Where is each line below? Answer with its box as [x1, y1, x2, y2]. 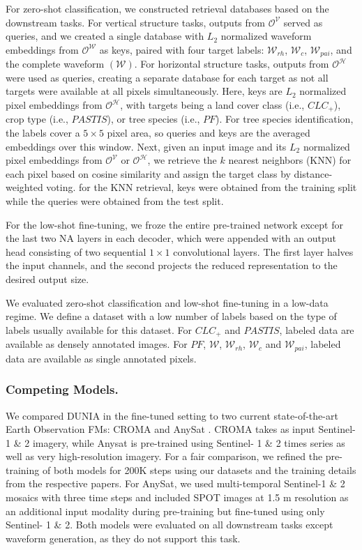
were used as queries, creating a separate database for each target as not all [6, 70, 329, 84]
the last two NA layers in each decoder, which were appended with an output [6, 231, 336, 245]
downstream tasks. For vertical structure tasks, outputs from [6, 15, 265, 29]
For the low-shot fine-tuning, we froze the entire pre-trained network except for [6, 217, 343, 231]
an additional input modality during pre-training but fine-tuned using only [6, 503, 325, 518]
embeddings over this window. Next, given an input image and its [6, 139, 287, 153]
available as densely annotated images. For [6, 337, 188, 351]
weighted [6, 180, 43, 194]
